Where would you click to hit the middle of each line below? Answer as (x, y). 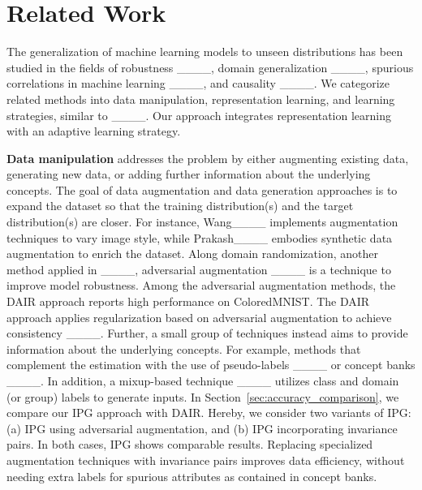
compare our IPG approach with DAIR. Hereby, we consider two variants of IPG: (209, 413)
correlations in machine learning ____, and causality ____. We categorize (198, 83)
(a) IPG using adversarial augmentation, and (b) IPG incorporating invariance (202, 428)
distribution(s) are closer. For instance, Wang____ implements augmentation (202, 222)
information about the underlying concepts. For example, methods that (184, 348)
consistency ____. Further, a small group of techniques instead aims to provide (207, 333)
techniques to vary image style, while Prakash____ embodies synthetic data (200, 237)
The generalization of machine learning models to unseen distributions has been (205, 52)
